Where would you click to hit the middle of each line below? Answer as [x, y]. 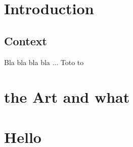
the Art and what [67, 97]
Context [26, 40]
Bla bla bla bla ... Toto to [44, 62]
